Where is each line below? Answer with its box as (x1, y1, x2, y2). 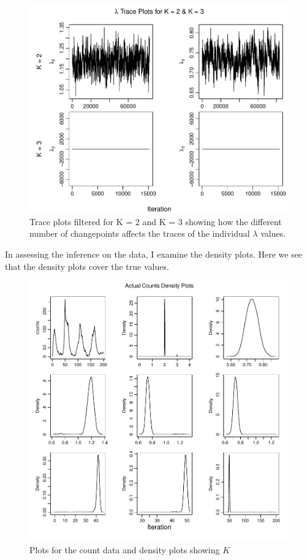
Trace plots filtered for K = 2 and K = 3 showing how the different (29, 215, 282, 228)
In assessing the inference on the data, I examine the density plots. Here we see (5, 247, 303, 260)
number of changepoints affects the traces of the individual (29, 227, 250, 240)
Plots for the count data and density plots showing (29, 543, 220, 556)
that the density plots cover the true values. (5, 259, 169, 272)
